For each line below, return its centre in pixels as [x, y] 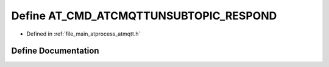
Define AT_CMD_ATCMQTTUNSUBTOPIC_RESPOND [144, 16]
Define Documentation [55, 51]
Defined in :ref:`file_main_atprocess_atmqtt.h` [83, 34]
